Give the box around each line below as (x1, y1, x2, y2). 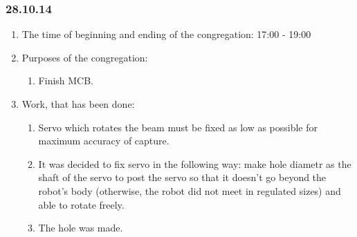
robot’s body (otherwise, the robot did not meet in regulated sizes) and (38, 183, 341, 198)
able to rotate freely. (38, 197, 125, 211)
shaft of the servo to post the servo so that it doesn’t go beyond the (38, 170, 327, 184)
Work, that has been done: (21, 97, 135, 111)
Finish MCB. (38, 73, 94, 88)
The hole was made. (38, 220, 123, 235)
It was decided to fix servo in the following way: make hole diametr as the (38, 156, 351, 171)
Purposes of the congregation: (21, 50, 148, 64)
